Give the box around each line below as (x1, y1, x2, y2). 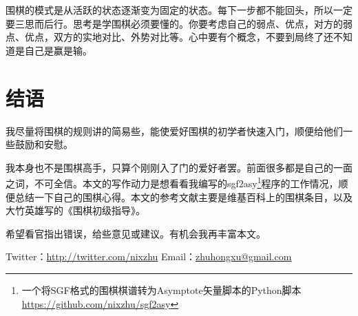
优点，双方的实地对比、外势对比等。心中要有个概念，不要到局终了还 (24, 30, 333, 44)
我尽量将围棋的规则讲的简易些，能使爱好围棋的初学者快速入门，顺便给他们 (6, 123, 343, 138)
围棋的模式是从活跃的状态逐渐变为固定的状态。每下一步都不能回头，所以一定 (6, 3, 352, 17)
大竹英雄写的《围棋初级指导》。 (6, 203, 145, 218)
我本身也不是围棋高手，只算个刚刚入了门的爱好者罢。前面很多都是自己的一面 (6, 160, 352, 174)
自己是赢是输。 (24, 43, 92, 57)
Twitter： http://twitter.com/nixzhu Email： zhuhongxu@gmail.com (6, 249, 292, 264)
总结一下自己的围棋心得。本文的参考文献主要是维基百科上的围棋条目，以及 (14, 189, 352, 204)
